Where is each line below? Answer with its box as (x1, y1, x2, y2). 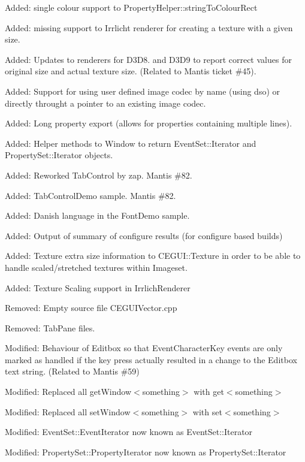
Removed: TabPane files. (5, 321, 95, 334)
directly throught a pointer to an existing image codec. (5, 96, 206, 109)
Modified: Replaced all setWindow (5, 405, 131, 418)
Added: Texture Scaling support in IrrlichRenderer (5, 281, 191, 294)
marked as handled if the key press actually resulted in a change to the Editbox (5, 353, 297, 366)
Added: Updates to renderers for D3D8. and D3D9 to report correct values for (5, 53, 292, 65)
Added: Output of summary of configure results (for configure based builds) (5, 229, 283, 241)
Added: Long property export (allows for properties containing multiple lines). (5, 117, 292, 129)
